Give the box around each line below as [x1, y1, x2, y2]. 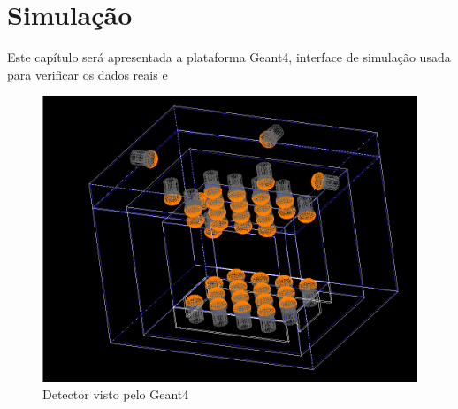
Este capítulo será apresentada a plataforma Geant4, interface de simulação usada [7, 48, 451, 66]
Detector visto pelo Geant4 [42, 384, 189, 403]
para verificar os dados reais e [7, 65, 168, 83]
